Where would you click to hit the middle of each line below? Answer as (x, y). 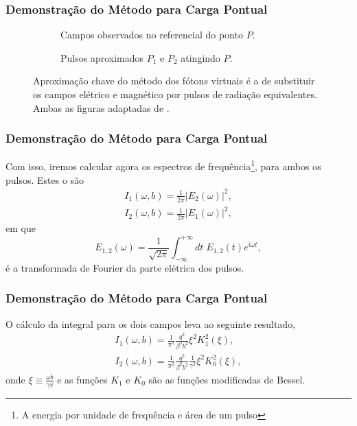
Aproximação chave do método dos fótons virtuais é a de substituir (174, 81)
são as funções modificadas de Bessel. (227, 379)
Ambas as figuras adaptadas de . (101, 107)
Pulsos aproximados (102, 57)
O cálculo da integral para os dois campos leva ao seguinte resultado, (151, 323)
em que (21, 227)
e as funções (82, 379)
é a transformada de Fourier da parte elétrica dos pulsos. (125, 267)
